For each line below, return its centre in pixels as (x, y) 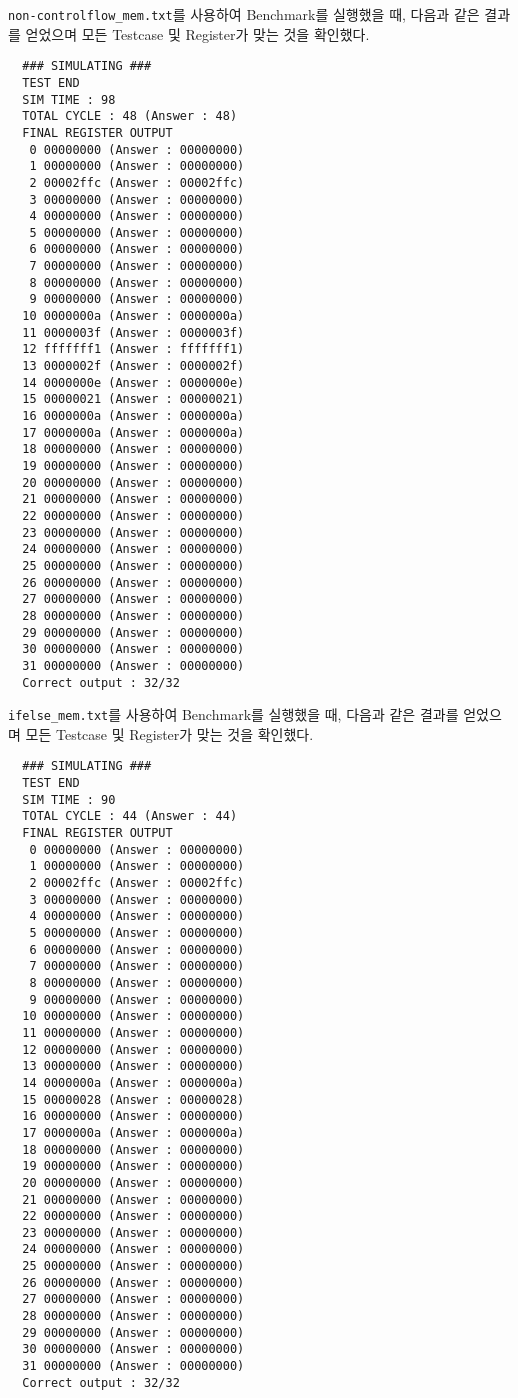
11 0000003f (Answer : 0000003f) (133, 332)
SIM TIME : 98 (69, 99)
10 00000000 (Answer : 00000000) (133, 1016)
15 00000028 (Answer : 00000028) (133, 1099)
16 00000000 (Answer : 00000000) (133, 1116)
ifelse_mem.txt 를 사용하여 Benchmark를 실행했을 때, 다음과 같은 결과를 (233, 714)
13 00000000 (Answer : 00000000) (133, 1066)
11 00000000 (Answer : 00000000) (133, 1032)
